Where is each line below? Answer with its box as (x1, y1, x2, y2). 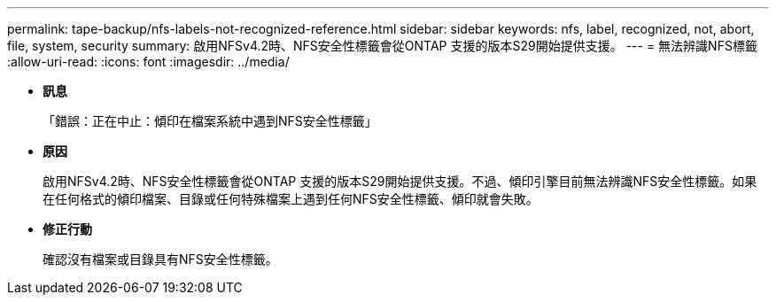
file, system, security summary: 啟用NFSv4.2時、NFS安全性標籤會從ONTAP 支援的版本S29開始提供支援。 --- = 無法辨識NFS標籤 (7, 38, 757, 53)
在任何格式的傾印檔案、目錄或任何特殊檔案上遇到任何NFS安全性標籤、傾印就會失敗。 (43, 191, 539, 206)
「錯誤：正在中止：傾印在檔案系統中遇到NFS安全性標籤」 (43, 113, 377, 128)
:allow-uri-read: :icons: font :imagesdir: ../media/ (7, 54, 290, 69)
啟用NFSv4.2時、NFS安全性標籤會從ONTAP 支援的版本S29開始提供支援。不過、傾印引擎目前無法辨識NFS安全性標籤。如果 (43, 174, 757, 189)
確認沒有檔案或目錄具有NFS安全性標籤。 (43, 252, 278, 267)
